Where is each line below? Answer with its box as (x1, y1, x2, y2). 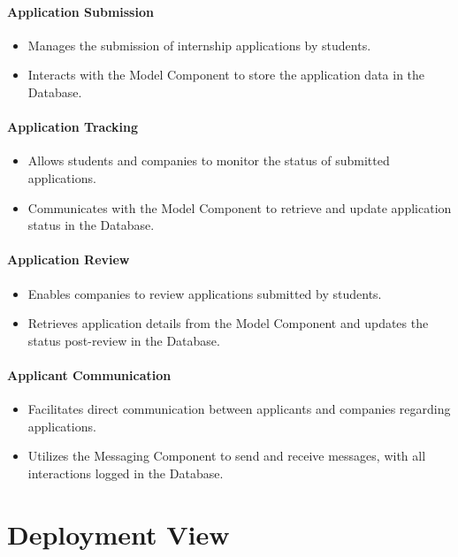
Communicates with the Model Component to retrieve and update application (27, 198, 452, 217)
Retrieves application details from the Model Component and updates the (27, 314, 429, 332)
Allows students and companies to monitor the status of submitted (27, 151, 390, 170)
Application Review (7, 250, 130, 269)
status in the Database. (27, 216, 155, 234)
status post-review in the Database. (27, 331, 220, 349)
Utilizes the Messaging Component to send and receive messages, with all (27, 446, 426, 465)
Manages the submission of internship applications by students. (27, 35, 371, 54)
